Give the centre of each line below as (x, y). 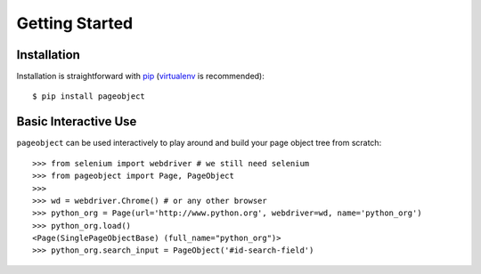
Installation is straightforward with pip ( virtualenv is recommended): (140, 77)
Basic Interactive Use (77, 121)
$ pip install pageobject (89, 97)
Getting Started (75, 23)
